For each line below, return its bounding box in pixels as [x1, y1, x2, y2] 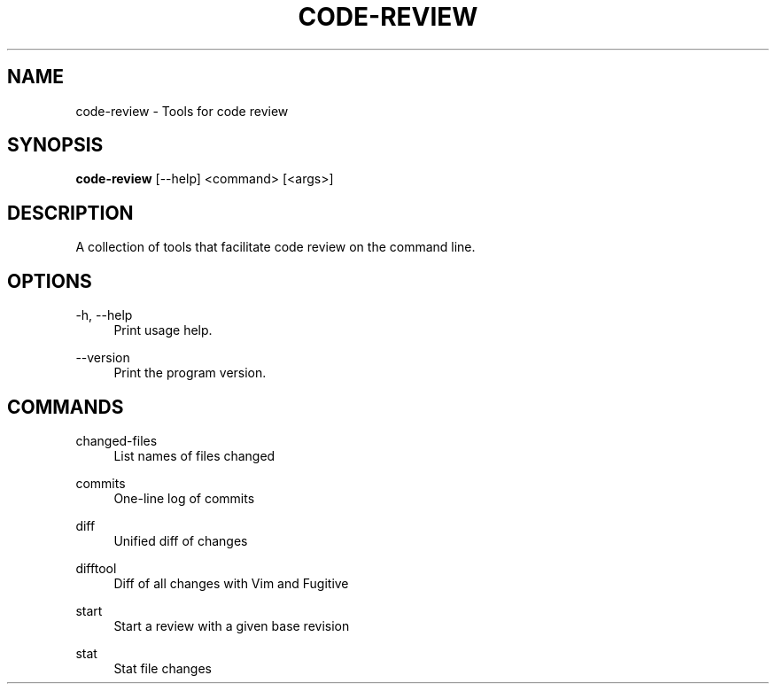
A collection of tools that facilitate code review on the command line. [75, 239, 476, 255]
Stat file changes [113, 660, 213, 676]
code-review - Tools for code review [75, 103, 289, 119]
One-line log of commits [113, 490, 255, 506]
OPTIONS [7, 269, 92, 292]
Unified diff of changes [113, 532, 248, 548]
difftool [75, 560, 117, 576]
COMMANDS [7, 395, 124, 418]
